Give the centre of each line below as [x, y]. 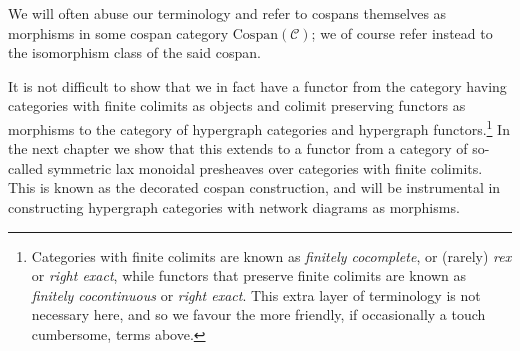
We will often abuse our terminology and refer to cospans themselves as [227, 13]
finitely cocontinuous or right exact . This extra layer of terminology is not [256, 294]
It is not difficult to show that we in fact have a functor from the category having [257, 85]
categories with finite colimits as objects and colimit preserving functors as [237, 105]
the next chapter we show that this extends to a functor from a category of [238, 148]
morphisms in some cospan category [118, 32]
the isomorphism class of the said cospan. [134, 52]
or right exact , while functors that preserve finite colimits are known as [248, 275]
